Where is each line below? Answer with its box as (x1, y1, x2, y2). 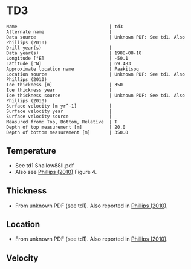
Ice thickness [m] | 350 (6, 82, 123, 88)
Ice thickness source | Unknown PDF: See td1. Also (6, 92, 186, 99)
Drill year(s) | (6, 45, 112, 51)
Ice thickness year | (6, 87, 112, 93)
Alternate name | (6, 28, 112, 35)
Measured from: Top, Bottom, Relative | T (6, 118, 118, 125)
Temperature (6, 146, 56, 156)
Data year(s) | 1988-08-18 (6, 50, 142, 56)
